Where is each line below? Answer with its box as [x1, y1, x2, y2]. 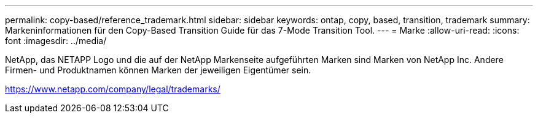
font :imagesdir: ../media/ [5, 35, 107, 46]
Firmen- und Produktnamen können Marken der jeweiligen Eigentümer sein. [5, 65, 311, 75]
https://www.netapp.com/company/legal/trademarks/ [5, 84, 220, 94]
